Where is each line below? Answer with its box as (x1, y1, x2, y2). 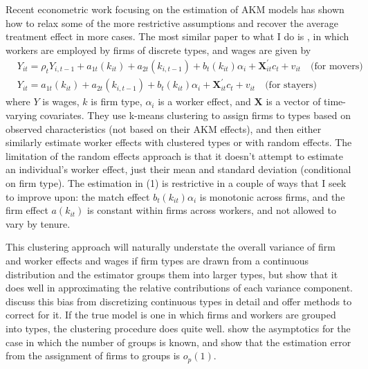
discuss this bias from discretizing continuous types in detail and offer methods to (6, 294, 352, 308)
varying (6, 108, 37, 123)
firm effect (6, 203, 48, 217)
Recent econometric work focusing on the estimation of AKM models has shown (6, 2, 344, 16)
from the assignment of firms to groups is (6, 348, 181, 363)
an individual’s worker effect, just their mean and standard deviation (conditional (6, 162, 351, 177)
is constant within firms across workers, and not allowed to (87, 203, 336, 217)
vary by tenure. (6, 216, 71, 231)
